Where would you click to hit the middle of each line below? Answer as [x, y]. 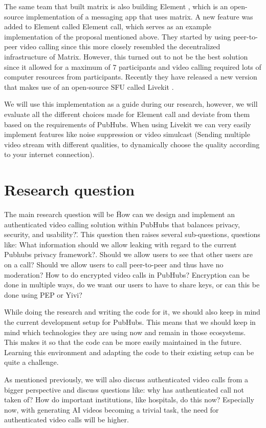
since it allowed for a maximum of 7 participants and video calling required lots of [133, 66]
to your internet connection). [49, 154]
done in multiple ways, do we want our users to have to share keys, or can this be [132, 285]
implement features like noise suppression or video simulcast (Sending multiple [127, 134]
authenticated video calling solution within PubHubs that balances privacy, [122, 224]
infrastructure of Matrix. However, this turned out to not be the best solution [126, 56]
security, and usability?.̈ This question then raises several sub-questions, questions [132, 234]
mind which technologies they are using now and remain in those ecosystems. [125, 332]
